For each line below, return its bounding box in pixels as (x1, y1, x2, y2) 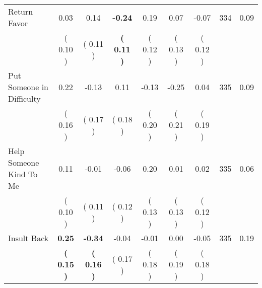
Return (8, 6, 33, 17)
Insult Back (8, 232, 49, 244)
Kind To (8, 168, 38, 180)
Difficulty (8, 93, 41, 104)
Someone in (8, 81, 49, 93)
